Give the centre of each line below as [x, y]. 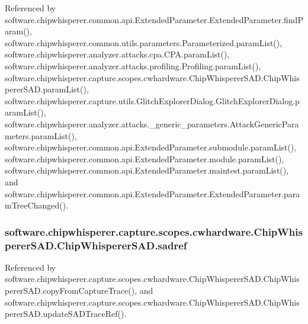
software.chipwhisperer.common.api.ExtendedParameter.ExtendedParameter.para [153, 193]
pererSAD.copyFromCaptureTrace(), [71, 291]
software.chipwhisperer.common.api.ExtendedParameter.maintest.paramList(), [147, 170]
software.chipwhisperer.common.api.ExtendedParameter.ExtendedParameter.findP [154, 19]
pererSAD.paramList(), [47, 89]
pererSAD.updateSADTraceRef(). [66, 314]
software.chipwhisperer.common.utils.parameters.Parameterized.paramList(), [144, 42]
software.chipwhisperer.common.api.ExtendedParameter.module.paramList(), [145, 158]
